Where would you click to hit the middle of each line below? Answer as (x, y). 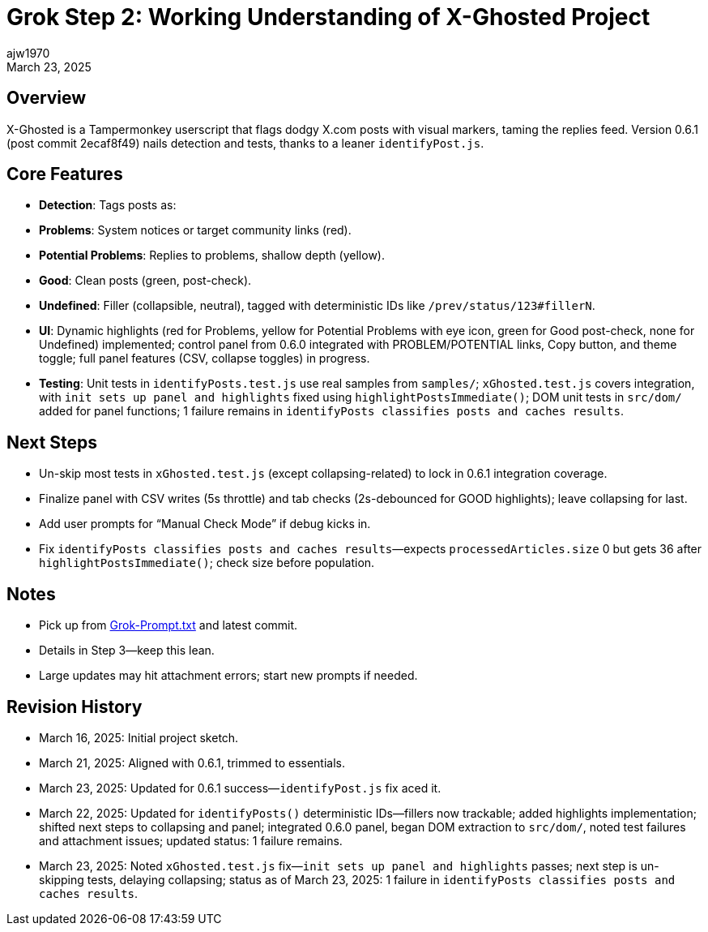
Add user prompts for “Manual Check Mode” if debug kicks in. (205, 524)
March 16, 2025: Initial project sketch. (139, 737)
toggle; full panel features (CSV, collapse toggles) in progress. (205, 359)
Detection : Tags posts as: (108, 205)
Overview (47, 98)
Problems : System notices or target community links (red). (195, 230)
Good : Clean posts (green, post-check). (145, 281)
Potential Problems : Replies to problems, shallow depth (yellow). (212, 256)
